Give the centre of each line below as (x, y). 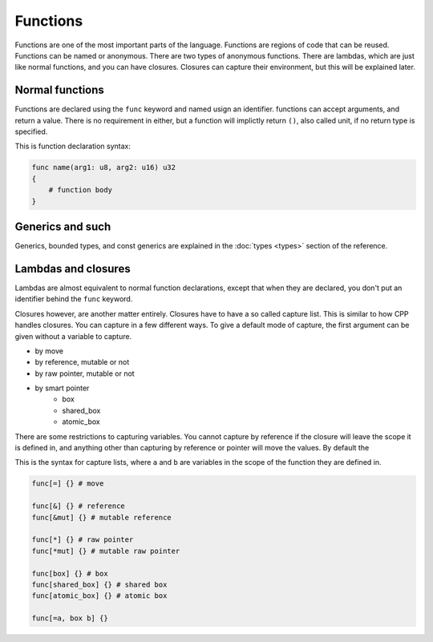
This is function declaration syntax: (73, 146)
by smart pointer (62, 388)
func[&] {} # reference (79, 506)
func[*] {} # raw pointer (83, 540)
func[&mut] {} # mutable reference (101, 517)
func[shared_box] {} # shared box (99, 584)
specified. (31, 131)
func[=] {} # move (68, 484)
